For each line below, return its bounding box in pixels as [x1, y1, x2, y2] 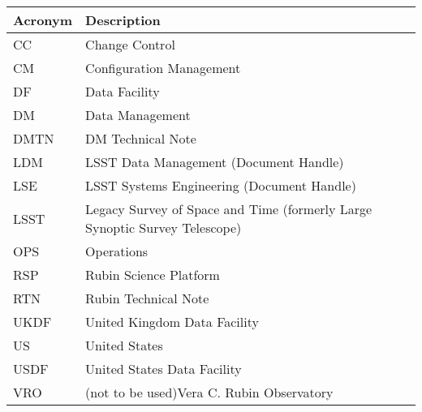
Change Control [85, 35, 175, 54]
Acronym [13, 11, 73, 29]
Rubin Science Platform [85, 265, 220, 284]
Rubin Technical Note [85, 289, 209, 307]
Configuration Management [85, 58, 241, 77]
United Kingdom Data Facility [85, 312, 259, 331]
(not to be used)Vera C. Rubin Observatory [85, 383, 334, 401]
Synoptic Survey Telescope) [85, 218, 242, 237]
